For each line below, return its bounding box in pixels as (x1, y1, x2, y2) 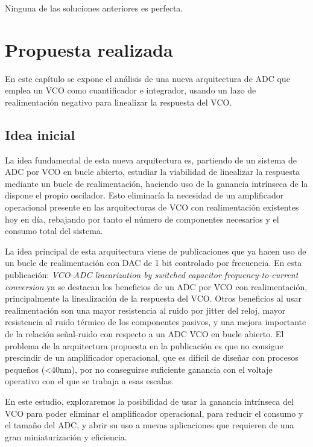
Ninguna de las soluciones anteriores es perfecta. (5, 2, 183, 14)
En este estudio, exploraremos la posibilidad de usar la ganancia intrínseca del (5, 395, 294, 407)
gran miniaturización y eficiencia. (5, 430, 127, 443)
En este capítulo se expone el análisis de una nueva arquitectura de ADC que (5, 72, 290, 84)
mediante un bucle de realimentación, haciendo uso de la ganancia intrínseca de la (5, 177, 308, 189)
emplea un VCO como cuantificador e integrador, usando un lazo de (5, 84, 256, 97)
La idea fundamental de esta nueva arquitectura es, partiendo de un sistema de (5, 153, 297, 166)
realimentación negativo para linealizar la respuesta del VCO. (5, 95, 232, 108)
